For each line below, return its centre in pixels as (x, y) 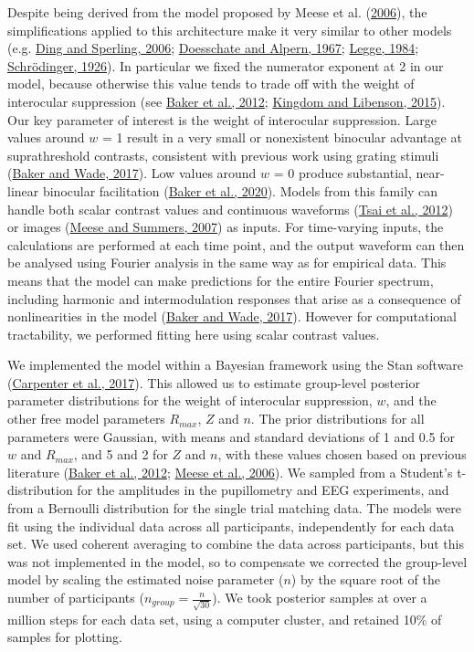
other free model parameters (86, 419)
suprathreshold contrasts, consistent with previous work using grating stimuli (223, 155)
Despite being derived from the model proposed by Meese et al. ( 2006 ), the (217, 12)
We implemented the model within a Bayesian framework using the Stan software (236, 365)
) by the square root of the (365, 579)
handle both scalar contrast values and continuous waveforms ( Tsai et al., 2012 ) (230, 209)
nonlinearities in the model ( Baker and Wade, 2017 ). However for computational (232, 316)
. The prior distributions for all (337, 419)
